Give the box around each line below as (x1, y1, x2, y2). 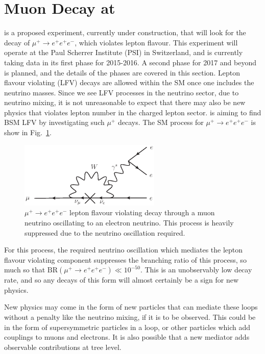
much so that (4, 264, 45, 275)
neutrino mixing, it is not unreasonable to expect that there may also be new (4, 97, 246, 108)
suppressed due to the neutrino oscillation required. (25, 227, 185, 238)
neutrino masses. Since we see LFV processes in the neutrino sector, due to (4, 87, 239, 97)
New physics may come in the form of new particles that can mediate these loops (4, 301, 258, 312)
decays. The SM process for (117, 117, 204, 128)
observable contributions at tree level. (4, 341, 122, 352)
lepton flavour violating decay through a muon (69, 207, 215, 218)
